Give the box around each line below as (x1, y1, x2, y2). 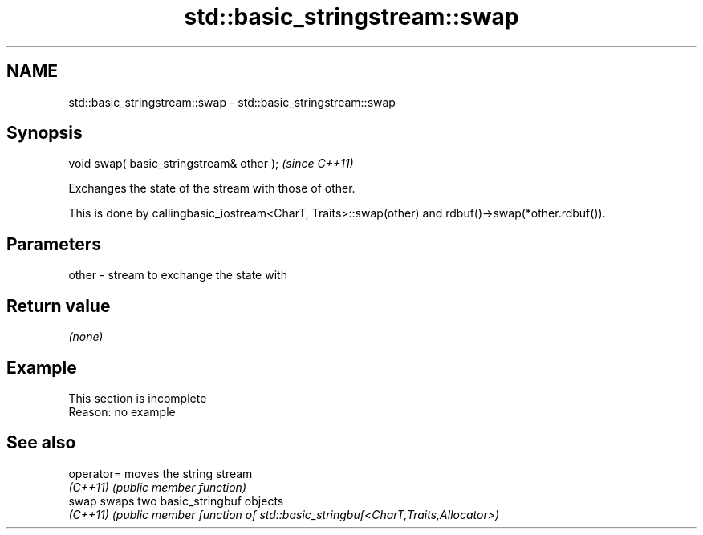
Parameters (6, 233, 101, 254)
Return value (6, 295, 111, 316)
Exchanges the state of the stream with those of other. (68, 181, 356, 196)
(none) (68, 330, 104, 344)
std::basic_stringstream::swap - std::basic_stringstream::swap (68, 95, 396, 109)
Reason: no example (68, 404, 176, 419)
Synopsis (6, 123, 83, 144)
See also (6, 432, 76, 453)
